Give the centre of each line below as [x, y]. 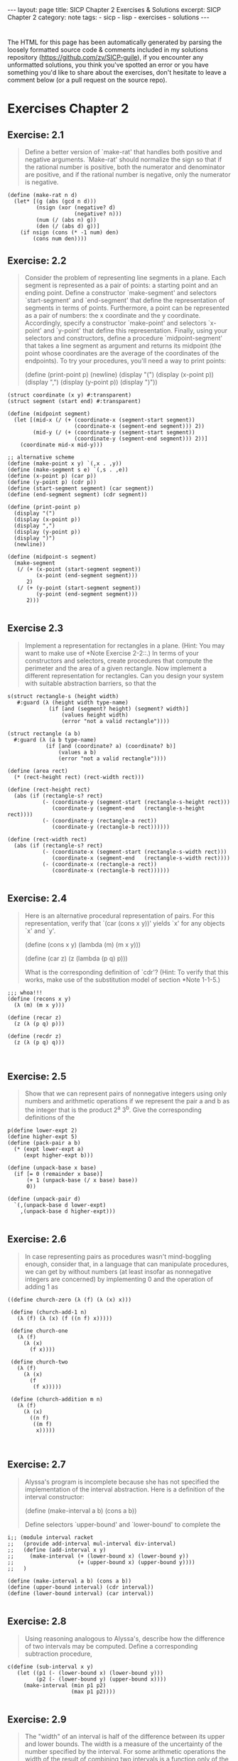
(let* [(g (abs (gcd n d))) [55, 202]
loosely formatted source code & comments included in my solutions [108, 50]
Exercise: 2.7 [37, 1465]
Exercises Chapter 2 [68, 109]
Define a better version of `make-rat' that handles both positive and [123, 152]
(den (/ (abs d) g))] [68, 226]
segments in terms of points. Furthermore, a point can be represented [127, 308]
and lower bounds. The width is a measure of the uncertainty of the [123, 1744]
